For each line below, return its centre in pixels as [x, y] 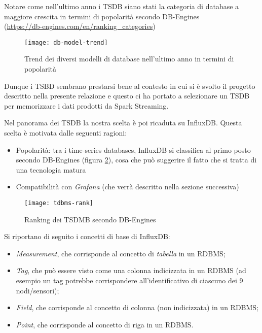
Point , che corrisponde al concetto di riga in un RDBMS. [105, 324]
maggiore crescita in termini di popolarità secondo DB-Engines [102, 16]
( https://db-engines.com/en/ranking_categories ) [80, 26]
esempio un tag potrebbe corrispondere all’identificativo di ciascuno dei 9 [129, 280]
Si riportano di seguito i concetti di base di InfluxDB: [87, 236]
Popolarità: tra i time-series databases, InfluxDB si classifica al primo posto [133, 149]
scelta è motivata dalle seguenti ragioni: [66, 132]
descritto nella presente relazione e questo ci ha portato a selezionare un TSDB [127, 96]
